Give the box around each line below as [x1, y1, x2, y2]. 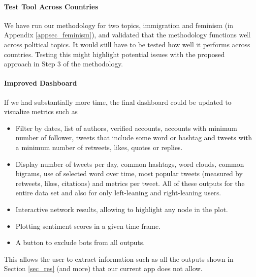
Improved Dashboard [4, 78, 77, 88]
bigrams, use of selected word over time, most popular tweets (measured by [15, 168, 243, 179]
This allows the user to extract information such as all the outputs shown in [4, 253, 234, 264]
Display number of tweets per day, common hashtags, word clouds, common [15, 158, 244, 169]
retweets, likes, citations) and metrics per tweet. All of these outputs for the [15, 178, 245, 188]
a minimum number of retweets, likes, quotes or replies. [15, 142, 183, 152]
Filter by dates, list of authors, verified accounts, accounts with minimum [15, 123, 237, 133]
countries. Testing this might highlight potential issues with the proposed [4, 49, 225, 59]
